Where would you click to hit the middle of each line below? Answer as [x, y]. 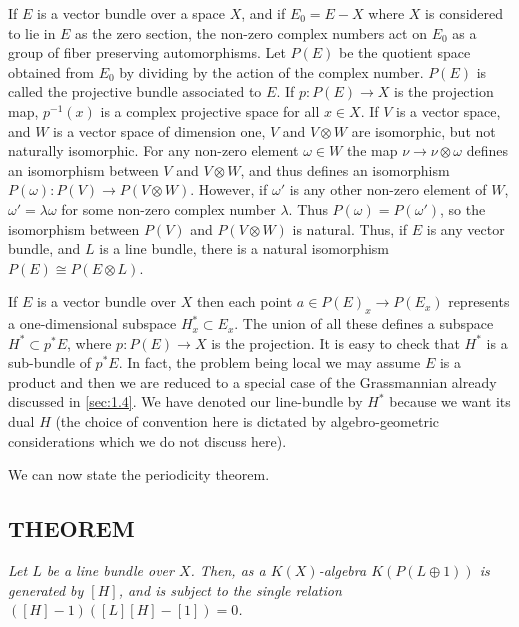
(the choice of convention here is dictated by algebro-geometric [247, 421]
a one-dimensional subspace [92, 323]
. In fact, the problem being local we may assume [269, 362]
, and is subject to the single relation [230, 589]
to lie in [32, 32]
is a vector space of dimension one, [159, 130]
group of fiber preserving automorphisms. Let [147, 52]
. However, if [229, 189]
